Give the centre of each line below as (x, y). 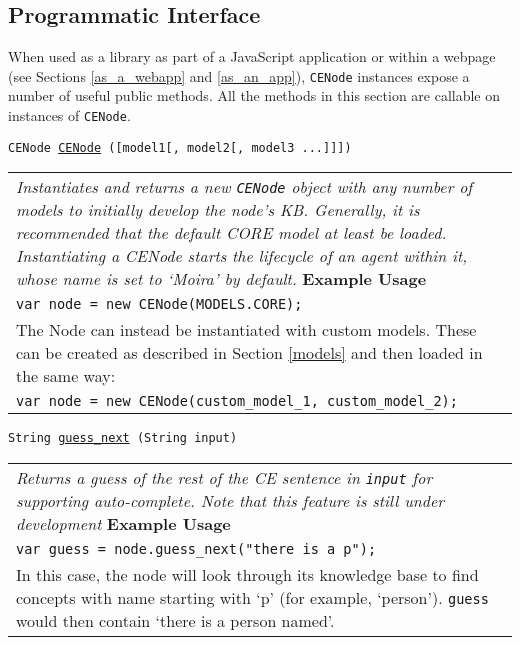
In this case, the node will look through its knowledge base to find (247, 575)
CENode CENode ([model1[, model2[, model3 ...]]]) (180, 147)
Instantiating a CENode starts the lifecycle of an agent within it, (242, 256)
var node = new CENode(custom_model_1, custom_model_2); (237, 401)
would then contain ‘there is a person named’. (175, 621)
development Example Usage (123, 524)
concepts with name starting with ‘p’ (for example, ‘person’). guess (252, 598)
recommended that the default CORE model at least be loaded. (231, 233)
